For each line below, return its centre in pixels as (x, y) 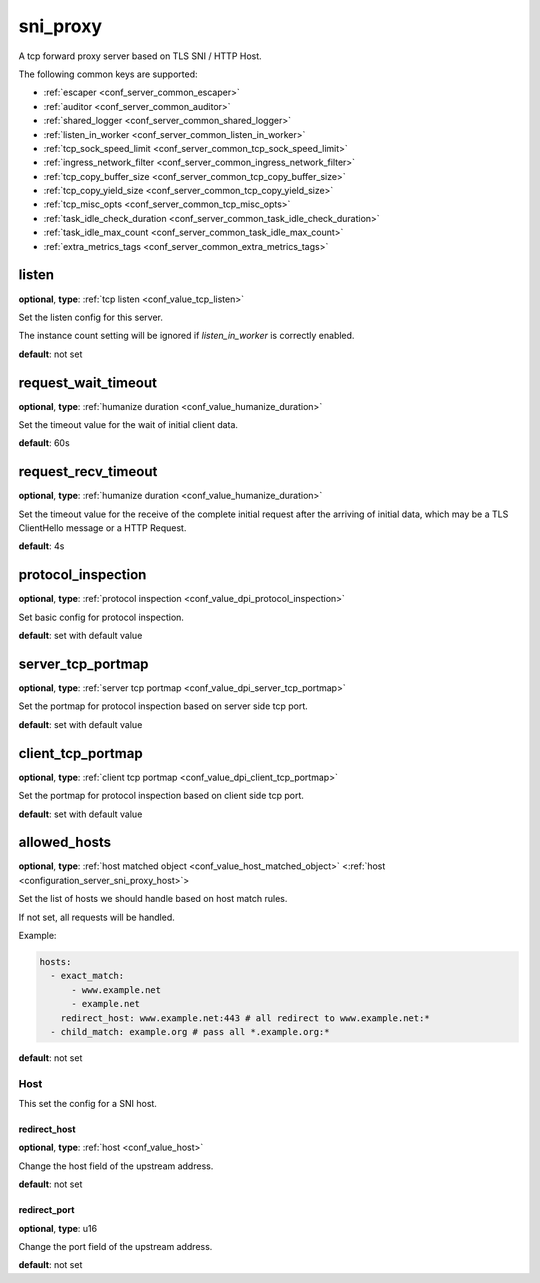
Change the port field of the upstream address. (115, 1247)
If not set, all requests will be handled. (96, 917)
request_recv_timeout (88, 471)
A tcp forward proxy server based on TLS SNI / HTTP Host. (140, 56)
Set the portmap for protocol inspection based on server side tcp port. (163, 706)
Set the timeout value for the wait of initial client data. (128, 424)
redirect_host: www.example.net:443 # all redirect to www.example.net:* (245, 1018)
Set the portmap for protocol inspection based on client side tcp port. (161, 796)
